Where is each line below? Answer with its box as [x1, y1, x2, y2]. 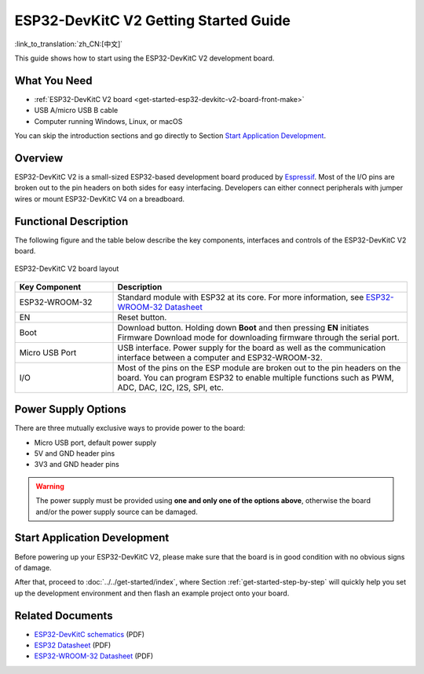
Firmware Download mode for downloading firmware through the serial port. [117, 332, 400, 343]
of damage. [14, 563, 52, 572]
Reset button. [117, 311, 167, 322]
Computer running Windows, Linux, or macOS [34, 116, 183, 126]
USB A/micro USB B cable [34, 106, 119, 115]
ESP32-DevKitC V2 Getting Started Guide [14, 12, 291, 29]
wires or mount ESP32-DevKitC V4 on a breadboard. [14, 194, 185, 203]
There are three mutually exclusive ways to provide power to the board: [14, 424, 246, 433]
